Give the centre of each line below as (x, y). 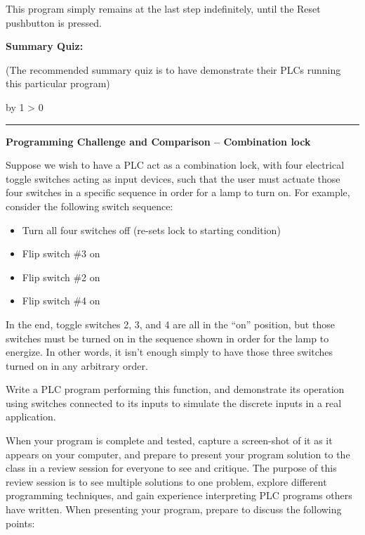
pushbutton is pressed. (54, 22)
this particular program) (58, 83)
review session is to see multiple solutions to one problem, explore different (166, 481)
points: (20, 523)
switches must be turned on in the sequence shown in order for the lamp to (167, 338)
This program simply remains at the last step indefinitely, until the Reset (163, 8)
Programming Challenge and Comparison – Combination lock (158, 141)
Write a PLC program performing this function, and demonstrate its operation (175, 389)
